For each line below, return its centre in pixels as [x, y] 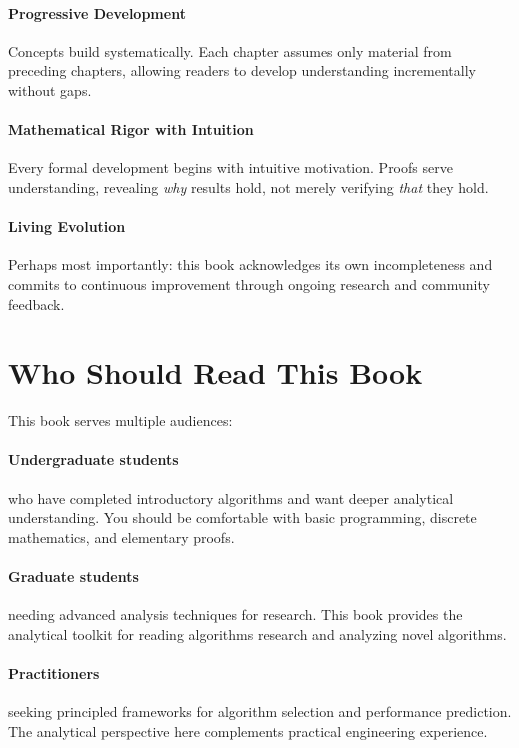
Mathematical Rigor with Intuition [131, 129]
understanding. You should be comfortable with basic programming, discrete [242, 517]
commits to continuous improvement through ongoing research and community [249, 283]
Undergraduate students [93, 459]
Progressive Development [97, 12]
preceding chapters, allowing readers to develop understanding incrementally [242, 70]
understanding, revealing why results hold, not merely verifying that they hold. [248, 186]
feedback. [36, 303]
